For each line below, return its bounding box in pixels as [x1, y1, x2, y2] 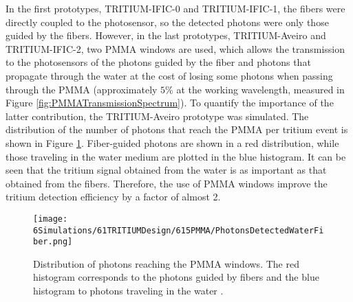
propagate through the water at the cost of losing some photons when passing [6, 68, 333, 82]
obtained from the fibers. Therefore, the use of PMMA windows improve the [6, 176, 328, 190]
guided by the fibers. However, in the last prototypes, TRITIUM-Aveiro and [6, 28, 326, 43]
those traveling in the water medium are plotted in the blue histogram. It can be [6, 149, 346, 163]
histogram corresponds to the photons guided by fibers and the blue [33, 270, 319, 284]
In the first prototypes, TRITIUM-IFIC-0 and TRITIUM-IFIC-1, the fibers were [6, 1, 345, 15]
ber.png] [33, 237, 73, 247]
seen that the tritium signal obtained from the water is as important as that [6, 163, 327, 177]
